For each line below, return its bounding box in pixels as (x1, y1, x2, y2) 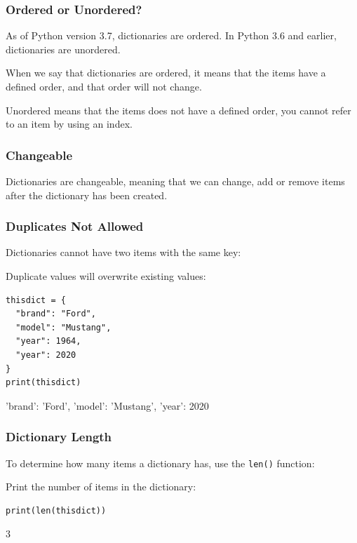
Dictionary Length (6, 428, 112, 445)
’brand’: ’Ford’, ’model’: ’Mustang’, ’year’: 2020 (6, 398, 209, 413)
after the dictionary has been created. (6, 187, 168, 202)
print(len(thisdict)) (6, 505, 107, 516)
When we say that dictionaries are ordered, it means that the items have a (6, 65, 326, 80)
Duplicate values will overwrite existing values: (6, 269, 206, 283)
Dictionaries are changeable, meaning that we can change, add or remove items (6, 174, 345, 188)
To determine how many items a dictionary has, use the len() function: (6, 455, 315, 470)
